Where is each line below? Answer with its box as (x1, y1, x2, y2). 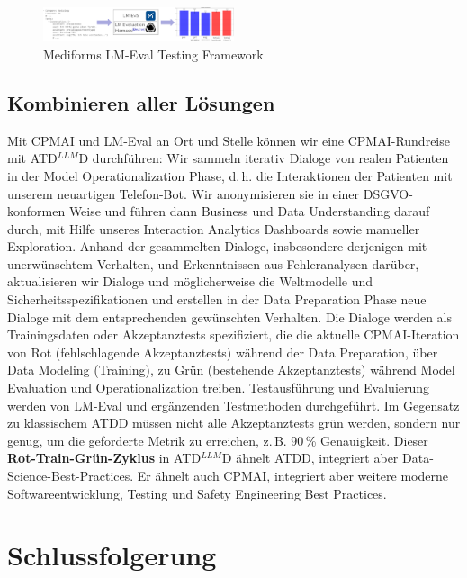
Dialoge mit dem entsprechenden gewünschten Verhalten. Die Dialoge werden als (7, 307, 453, 326)
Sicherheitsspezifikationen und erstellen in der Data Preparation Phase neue (7, 290, 427, 309)
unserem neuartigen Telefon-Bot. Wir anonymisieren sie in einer (7, 184, 360, 203)
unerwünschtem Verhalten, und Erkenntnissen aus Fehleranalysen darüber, (7, 254, 419, 273)
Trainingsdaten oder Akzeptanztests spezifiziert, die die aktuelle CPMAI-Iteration (7, 325, 460, 344)
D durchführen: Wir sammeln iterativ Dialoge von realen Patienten (78, 149, 449, 167)
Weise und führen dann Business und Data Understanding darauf (68, 202, 430, 221)
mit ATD (7, 149, 58, 167)
